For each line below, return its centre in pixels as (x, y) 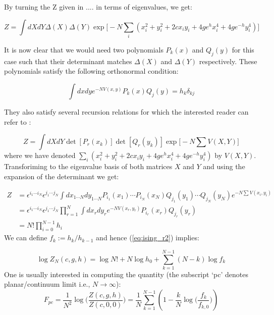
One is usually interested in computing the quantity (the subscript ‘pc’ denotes (126, 274)
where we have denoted (40, 155)
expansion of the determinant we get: (62, 176)
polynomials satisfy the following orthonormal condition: (91, 71)
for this (243, 49)
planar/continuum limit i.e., (47, 284)
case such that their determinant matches (68, 61)
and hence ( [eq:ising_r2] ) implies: (148, 238)
